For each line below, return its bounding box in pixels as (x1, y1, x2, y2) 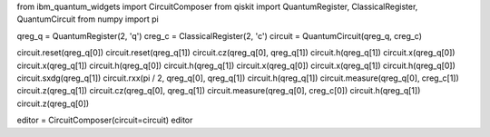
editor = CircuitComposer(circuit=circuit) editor (16, 114, 193, 126)
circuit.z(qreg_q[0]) (16, 98, 90, 109)
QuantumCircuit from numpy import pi (16, 14, 159, 24)
